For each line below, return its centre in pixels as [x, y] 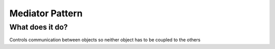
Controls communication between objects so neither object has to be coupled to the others [105, 40]
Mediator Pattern [46, 13]
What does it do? [39, 27]
